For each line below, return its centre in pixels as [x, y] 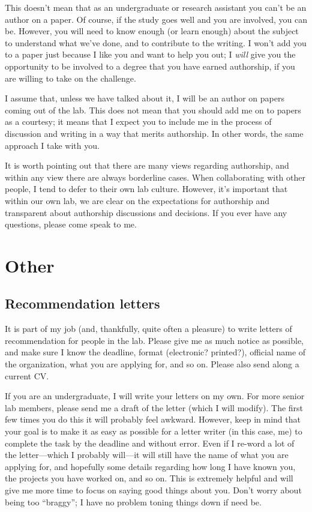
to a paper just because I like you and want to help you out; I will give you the [150, 54]
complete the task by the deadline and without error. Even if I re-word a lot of [150, 443]
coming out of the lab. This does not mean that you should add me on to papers [153, 110]
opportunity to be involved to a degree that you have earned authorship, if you [150, 66]
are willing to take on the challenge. [70, 78]
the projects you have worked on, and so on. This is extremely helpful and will [149, 478]
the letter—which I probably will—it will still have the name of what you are [147, 455]
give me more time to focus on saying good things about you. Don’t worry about [153, 489]
